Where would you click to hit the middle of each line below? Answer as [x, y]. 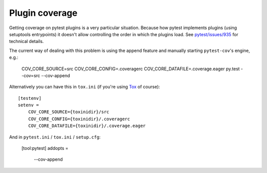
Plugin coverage [43, 13]
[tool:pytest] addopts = [45, 148]
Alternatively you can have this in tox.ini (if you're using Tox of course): [85, 87]
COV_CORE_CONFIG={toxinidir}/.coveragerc [79, 119]
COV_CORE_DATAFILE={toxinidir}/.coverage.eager [87, 126]
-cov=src [31, 75]
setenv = [28, 105]
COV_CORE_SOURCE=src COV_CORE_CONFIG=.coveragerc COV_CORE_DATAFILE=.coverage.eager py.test [131, 69]
